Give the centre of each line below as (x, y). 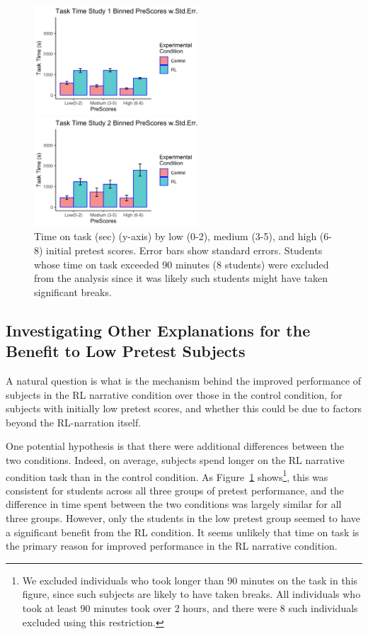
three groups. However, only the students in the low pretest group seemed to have (183, 517)
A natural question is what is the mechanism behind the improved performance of (184, 380)
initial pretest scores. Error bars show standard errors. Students (184, 250)
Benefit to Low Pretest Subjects (126, 351)
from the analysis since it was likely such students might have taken (181, 278)
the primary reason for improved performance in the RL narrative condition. (172, 546)
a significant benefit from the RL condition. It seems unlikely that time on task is (183, 532)
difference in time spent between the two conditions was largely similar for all (174, 504)
